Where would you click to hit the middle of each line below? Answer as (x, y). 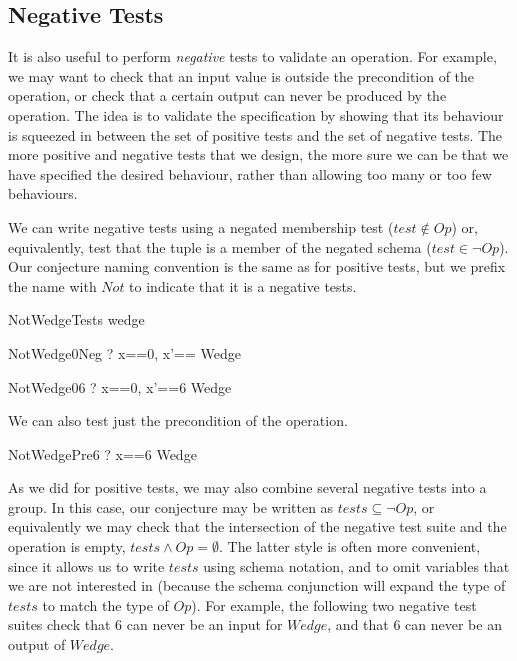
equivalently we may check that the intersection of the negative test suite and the (257, 526)
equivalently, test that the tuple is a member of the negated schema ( (220, 246)
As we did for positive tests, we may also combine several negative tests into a (247, 487)
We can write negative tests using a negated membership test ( (201, 226)
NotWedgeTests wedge (76, 319)
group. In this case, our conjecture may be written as (171, 506)
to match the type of (105, 604)
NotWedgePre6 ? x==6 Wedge (102, 453)
